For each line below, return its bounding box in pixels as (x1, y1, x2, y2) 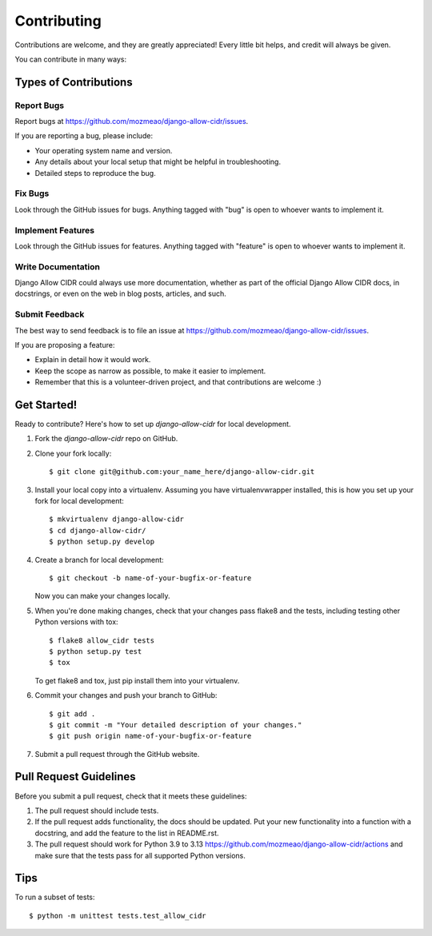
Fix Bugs (14, 188, 50, 199)
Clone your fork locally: (34, 448, 112, 458)
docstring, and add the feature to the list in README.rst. (34, 828, 219, 838)
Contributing (14, 12, 102, 30)
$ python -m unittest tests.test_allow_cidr (29, 911, 207, 920)
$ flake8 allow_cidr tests (49, 635, 155, 645)
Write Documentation (14, 261, 100, 272)
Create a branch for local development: (34, 555, 164, 564)
